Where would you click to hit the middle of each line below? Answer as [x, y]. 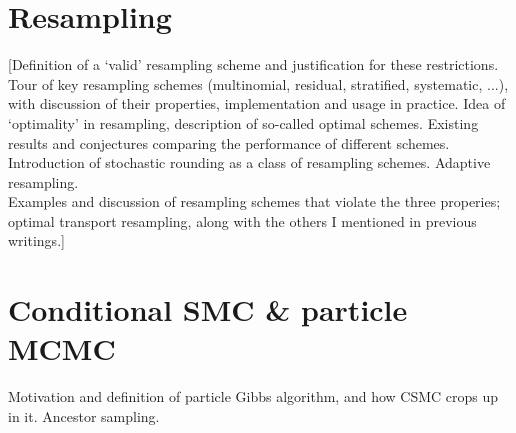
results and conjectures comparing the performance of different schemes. [229, 142]
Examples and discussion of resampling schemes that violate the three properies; [254, 201]
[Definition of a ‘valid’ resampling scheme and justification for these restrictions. [253, 64]
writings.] [36, 240]
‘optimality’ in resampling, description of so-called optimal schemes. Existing [243, 122]
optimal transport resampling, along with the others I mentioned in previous [242, 220]
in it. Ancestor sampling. [84, 415]
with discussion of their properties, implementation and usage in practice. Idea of [257, 103]
